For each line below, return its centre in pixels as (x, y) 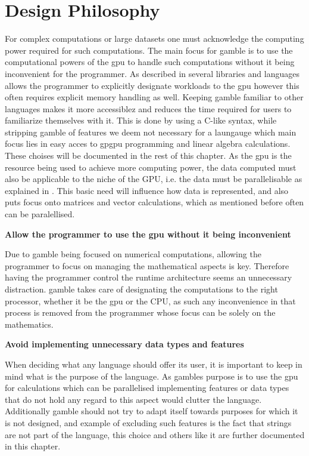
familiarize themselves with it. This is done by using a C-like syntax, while (141, 120)
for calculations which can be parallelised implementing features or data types (147, 388)
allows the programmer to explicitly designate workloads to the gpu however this (152, 85)
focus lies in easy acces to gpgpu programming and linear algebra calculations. (148, 144)
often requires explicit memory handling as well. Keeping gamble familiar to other (154, 97)
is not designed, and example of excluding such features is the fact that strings (148, 422)
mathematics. (29, 324)
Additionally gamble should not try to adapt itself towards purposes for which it (152, 411)
